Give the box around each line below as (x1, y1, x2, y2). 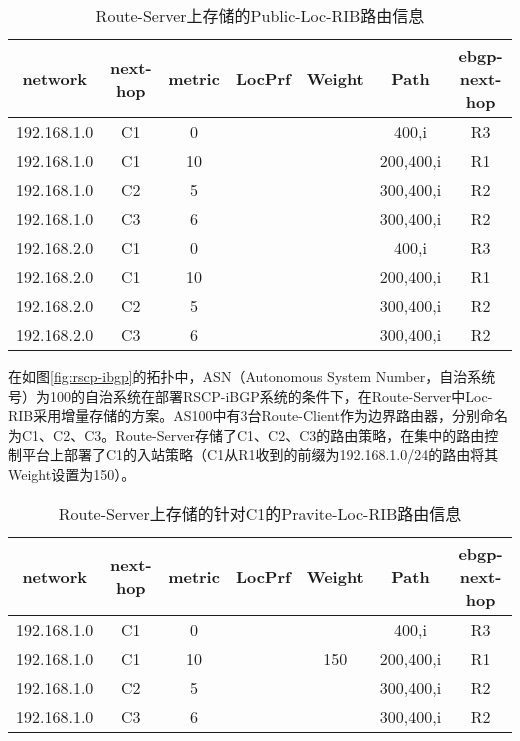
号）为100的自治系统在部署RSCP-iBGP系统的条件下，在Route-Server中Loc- (8, 385, 493, 406)
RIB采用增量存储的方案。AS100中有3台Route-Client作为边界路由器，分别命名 (8, 405, 508, 426)
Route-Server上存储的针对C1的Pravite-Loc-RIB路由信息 (58, 501, 462, 525)
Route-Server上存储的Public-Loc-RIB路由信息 (95, 4, 425, 27)
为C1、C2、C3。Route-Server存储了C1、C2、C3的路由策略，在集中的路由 (8, 424, 485, 445)
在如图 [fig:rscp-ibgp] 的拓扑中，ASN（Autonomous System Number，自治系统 (8, 366, 496, 386)
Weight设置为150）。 (8, 463, 136, 484)
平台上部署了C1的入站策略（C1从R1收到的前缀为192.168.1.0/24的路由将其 (21, 444, 499, 465)
